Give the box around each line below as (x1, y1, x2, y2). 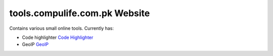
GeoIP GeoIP (22, 41, 49, 47)
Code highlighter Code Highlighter (22, 34, 94, 40)
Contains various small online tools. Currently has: (9, 25, 114, 31)
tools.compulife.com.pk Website (9, 8, 150, 19)
